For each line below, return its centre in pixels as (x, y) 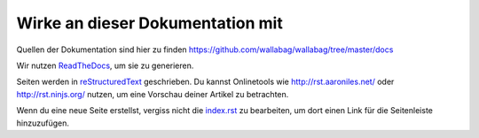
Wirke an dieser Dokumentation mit (149, 23)
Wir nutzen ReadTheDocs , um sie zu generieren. (105, 65)
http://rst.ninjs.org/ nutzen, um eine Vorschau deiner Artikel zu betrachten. (153, 94)
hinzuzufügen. (43, 123)
